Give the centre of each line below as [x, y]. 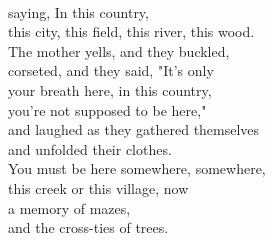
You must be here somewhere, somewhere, [137, 168]
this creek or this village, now [98, 187]
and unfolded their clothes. [90, 148]
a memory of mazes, [69, 207]
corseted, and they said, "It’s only [111, 70]
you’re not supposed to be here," [107, 109]
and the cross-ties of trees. [88, 227]
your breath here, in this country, [110, 89]
